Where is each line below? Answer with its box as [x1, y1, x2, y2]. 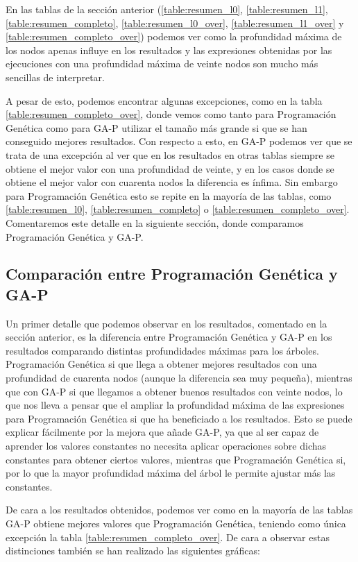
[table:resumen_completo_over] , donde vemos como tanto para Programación [6, 107, 336, 121]
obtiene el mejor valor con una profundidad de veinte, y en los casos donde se [6, 161, 334, 176]
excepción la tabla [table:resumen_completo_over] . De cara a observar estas [6, 529, 330, 544]
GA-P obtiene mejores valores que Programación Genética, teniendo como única [6, 516, 346, 530]
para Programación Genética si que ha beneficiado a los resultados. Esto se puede [6, 411, 352, 425]
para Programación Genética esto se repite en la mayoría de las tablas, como [6, 188, 332, 203]
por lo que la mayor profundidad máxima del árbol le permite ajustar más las [6, 466, 336, 480]
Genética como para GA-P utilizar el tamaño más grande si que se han [6, 120, 307, 135]
